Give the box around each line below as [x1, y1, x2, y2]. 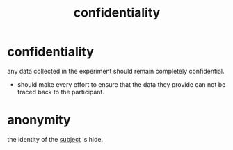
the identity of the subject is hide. [7, 135, 103, 143]
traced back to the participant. [17, 87, 104, 96]
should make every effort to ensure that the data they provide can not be [17, 80, 226, 88]
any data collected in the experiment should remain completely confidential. [7, 67, 225, 75]
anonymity [7, 112, 71, 128]
